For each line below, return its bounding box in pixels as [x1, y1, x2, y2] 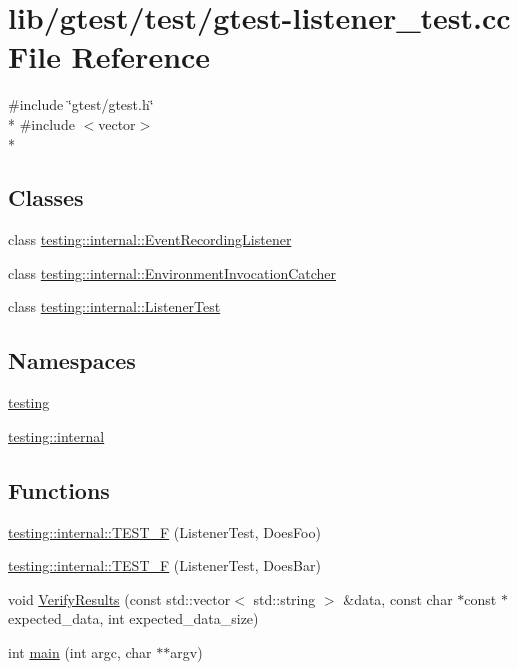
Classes [8, 182, 84, 213]
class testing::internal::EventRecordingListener [8, 229, 292, 250]
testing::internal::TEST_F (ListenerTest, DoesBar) [8, 555, 321, 576]
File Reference [8, 36, 211, 77]
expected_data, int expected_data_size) [8, 608, 259, 629]
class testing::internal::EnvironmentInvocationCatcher [8, 262, 337, 283]
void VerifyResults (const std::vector [8, 588, 231, 609]
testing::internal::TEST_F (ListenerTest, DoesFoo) [8, 521, 321, 542]
